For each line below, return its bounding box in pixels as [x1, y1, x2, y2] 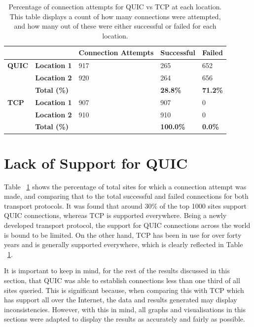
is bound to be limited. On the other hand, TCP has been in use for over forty [4, 229, 242, 240]
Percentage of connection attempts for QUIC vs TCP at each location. [8, 1, 222, 11]
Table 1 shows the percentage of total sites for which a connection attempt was [4, 181, 247, 191]
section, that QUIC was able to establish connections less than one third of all [4, 275, 240, 285]
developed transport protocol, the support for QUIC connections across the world [4, 220, 251, 230]
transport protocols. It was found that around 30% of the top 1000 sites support [4, 200, 247, 211]
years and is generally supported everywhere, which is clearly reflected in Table [4, 239, 243, 250]
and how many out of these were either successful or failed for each [14, 21, 217, 31]
